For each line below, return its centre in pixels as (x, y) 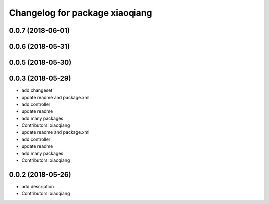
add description (38, 186)
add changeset (37, 90)
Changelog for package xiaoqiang (81, 13)
